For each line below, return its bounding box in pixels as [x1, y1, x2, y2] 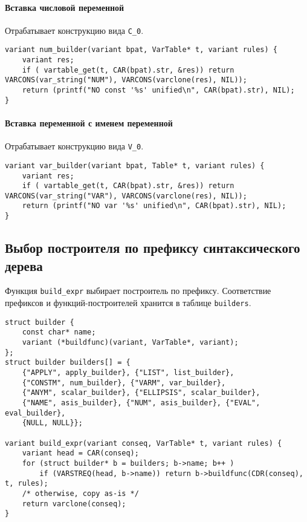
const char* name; [22, 328, 96, 337]
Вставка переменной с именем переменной [5, 116, 173, 129]
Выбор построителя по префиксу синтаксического [5, 238, 300, 257]
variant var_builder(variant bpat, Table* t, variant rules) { [5, 161, 265, 170]
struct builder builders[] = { [5, 358, 131, 367]
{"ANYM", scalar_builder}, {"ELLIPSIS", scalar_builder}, [22, 388, 260, 397]
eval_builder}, [5, 408, 66, 417]
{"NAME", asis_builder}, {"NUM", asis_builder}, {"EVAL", [22, 398, 260, 407]
